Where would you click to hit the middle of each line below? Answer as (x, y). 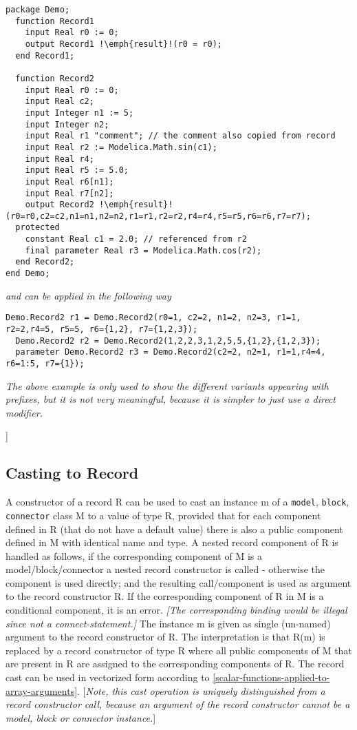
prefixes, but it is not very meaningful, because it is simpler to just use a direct (171, 399)
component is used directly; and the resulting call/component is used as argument (178, 582)
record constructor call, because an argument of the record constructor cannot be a (178, 704)
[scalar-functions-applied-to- (271, 677)
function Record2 (55, 78)
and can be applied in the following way (88, 295)
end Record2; (45, 262)
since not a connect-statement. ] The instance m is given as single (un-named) (168, 623)
